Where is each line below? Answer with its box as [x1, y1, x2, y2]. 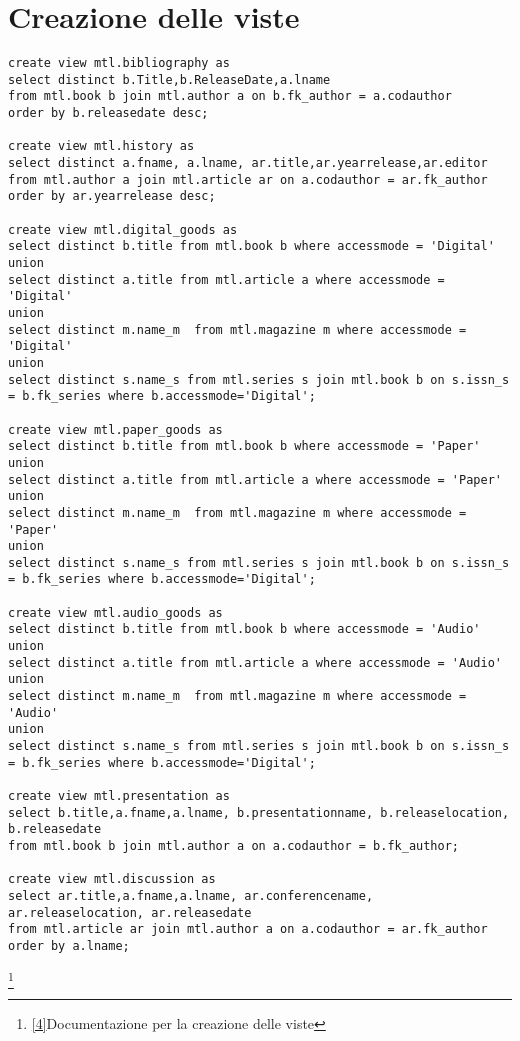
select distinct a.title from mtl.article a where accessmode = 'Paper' [8, 472, 502, 487]
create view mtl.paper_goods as [8, 422, 223, 437]
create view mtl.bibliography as [8, 56, 230, 71]
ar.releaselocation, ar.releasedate [8, 905, 252, 920]
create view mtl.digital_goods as [8, 222, 238, 237]
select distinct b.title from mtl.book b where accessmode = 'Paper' [8, 439, 481, 454]
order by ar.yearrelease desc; [8, 189, 216, 204]
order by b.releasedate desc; [8, 106, 209, 121]
